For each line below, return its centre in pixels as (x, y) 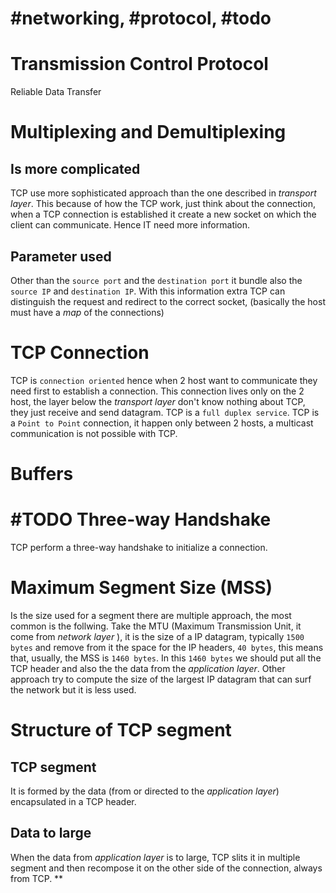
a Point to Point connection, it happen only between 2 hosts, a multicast (162, 423)
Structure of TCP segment (121, 730)
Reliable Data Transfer (56, 92)
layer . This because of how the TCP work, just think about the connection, (163, 204)
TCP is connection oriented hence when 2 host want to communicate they (164, 380)
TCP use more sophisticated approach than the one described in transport (163, 193)
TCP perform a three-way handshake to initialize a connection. (139, 547)
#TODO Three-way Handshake (141, 519)
